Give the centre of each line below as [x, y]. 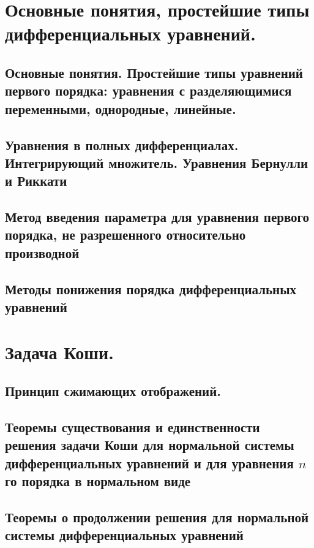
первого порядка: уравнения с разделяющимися [148, 90]
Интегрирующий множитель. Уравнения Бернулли [157, 162]
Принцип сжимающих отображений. [113, 391]
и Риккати [36, 181]
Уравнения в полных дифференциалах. [122, 144]
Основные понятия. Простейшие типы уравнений [154, 72]
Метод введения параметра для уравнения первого [157, 217]
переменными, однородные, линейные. [121, 108]
